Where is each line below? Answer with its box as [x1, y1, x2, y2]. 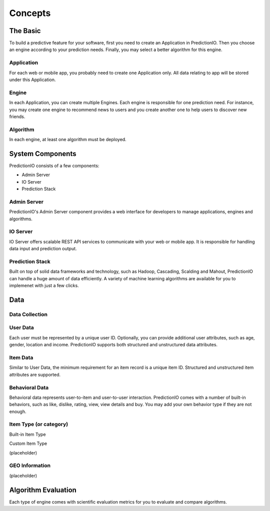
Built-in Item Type [9, 431, 46, 437]
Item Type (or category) [9, 421, 68, 428]
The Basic [9, 27, 41, 35]
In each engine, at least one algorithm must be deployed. [9, 137, 127, 143]
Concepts [9, 8, 51, 19]
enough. [9, 408, 27, 414]
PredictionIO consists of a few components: [9, 163, 99, 169]
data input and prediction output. [9, 246, 77, 252]
